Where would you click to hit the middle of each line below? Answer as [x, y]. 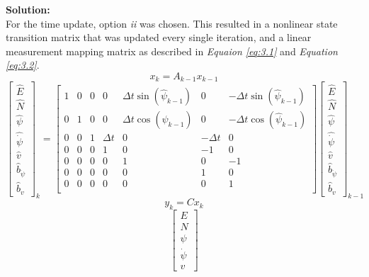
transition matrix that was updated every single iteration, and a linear [159, 37]
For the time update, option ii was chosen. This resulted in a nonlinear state [172, 23]
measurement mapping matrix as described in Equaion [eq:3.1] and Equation [172, 51]
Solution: [28, 9]
